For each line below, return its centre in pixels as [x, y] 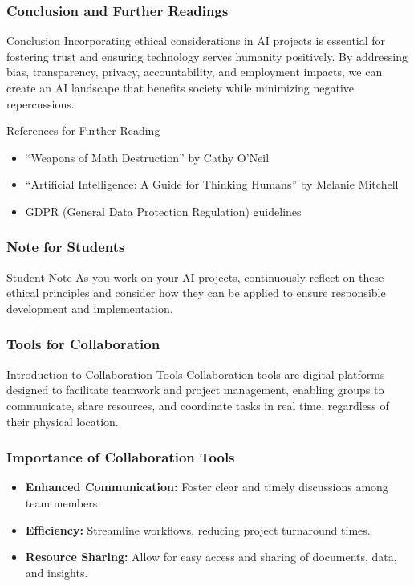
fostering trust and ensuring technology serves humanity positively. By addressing [207, 56]
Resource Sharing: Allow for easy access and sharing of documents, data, [211, 557]
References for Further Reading [83, 130]
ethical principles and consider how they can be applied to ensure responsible [196, 293]
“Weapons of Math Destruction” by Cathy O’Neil [147, 157]
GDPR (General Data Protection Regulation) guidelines [163, 211]
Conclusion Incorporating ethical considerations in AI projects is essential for [196, 41]
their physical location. [63, 421]
